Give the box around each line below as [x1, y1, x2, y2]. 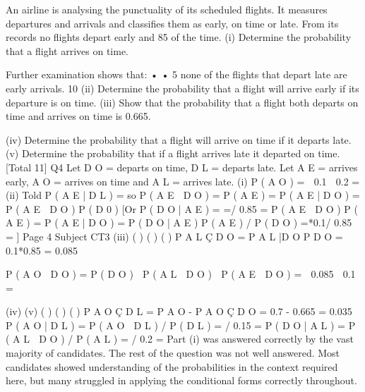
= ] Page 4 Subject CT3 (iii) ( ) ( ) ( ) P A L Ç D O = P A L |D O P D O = [6, 228, 343, 243]
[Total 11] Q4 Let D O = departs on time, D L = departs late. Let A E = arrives [6, 159, 358, 174]
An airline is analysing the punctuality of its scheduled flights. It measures [6, 2, 328, 16]
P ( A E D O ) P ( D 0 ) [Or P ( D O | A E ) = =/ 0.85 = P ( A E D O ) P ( [6, 201, 358, 216]
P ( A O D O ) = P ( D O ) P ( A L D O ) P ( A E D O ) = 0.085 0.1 [6, 267, 356, 281]
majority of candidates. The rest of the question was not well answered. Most [6, 345, 340, 360]
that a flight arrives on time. [6, 43, 128, 58]
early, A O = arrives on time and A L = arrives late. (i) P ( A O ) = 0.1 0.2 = [6, 173, 360, 188]
